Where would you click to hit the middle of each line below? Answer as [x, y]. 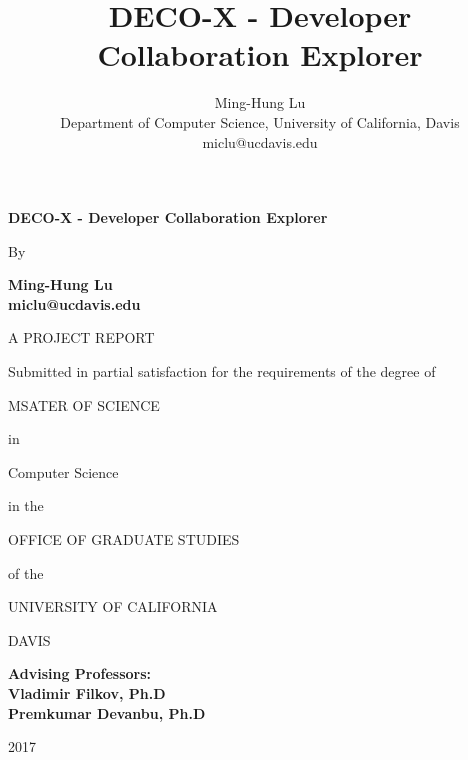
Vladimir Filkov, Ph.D [87, 693]
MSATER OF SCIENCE [84, 404]
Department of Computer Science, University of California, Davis [260, 121]
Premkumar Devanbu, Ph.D [107, 712]
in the [26, 505]
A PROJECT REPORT [81, 337]
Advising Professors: [80, 673]
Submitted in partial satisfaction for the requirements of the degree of [222, 371]
